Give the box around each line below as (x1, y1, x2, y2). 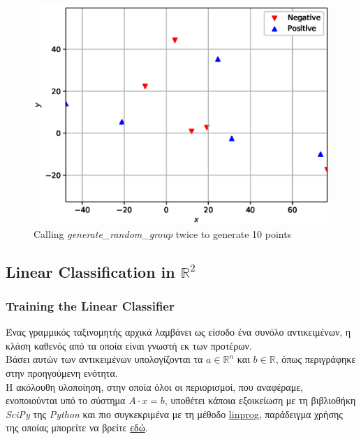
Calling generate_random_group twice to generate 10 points (34, 226, 292, 241)
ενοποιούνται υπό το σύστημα (6, 393, 126, 408)
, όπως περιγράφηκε (275, 352, 356, 366)
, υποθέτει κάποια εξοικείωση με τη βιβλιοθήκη (164, 393, 356, 408)
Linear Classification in (6, 260, 175, 282)
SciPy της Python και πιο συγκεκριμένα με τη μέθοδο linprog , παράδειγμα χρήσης (6, 406, 343, 421)
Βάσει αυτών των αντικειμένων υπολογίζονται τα (6, 352, 203, 366)
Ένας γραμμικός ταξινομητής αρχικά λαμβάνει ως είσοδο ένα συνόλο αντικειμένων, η (6, 325, 351, 339)
